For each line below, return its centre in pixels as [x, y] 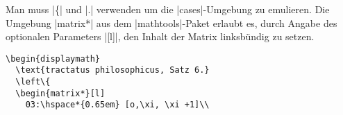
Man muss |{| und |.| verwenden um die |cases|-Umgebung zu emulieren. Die [168, 9]
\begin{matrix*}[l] [60, 93]
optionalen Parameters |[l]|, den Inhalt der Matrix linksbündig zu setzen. [160, 36]
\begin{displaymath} [53, 59]
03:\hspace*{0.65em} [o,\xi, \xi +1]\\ [117, 105]
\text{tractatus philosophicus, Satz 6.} [112, 70]
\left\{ [33, 82]
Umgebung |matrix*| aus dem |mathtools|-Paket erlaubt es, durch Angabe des [171, 23]
